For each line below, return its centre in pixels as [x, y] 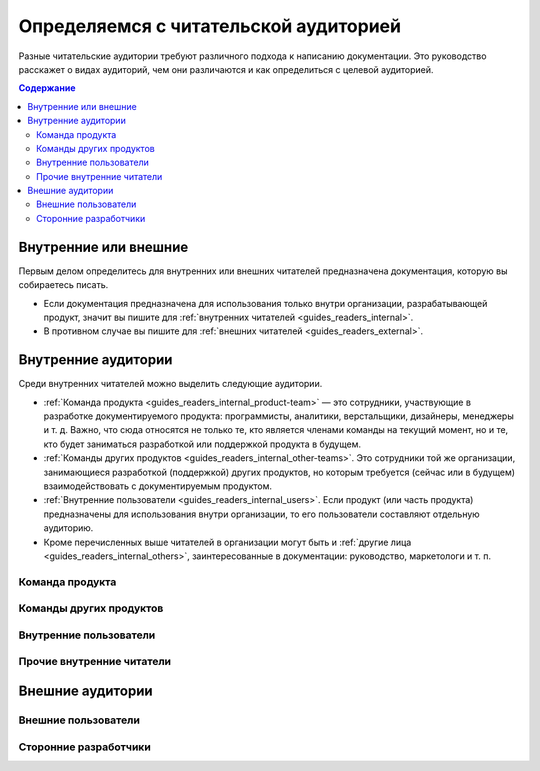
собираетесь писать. [63, 285]
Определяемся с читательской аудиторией [210, 26]
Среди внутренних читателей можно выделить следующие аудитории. [170, 384]
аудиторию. [68, 528]
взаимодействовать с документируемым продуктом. [157, 486]
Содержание [47, 88]
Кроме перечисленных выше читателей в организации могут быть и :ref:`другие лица [227, 542]
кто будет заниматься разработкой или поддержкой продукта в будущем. [202, 444]
